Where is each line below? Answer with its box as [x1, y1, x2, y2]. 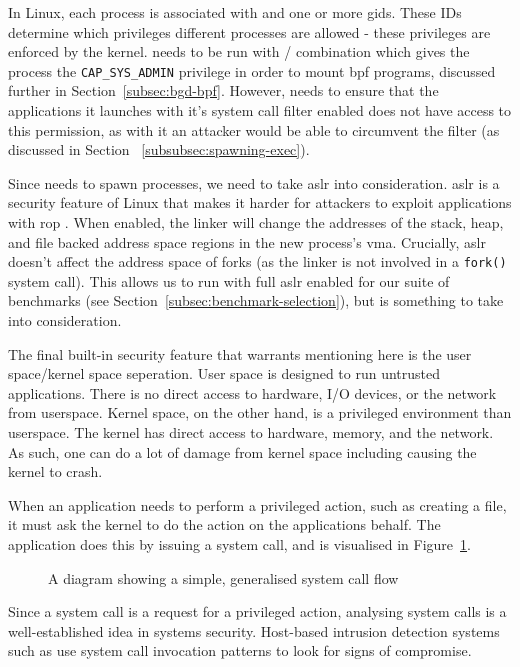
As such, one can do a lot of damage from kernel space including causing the [8, 441, 477, 462]
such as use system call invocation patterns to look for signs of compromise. [8, 640, 472, 661]
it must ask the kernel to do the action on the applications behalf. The [8, 514, 441, 535]
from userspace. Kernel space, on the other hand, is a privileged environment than [8, 402, 512, 423]
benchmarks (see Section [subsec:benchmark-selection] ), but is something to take [8, 290, 504, 311]
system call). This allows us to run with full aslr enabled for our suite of [8, 270, 450, 291]
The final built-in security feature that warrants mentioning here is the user [8, 343, 472, 364]
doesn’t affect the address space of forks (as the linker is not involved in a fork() [8, 251, 507, 272]
